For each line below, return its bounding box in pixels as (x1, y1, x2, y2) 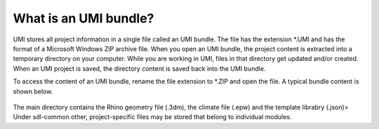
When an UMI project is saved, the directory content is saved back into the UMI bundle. (13, 64, 266, 73)
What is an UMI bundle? (13, 11, 154, 26)
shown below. (13, 87, 53, 95)
